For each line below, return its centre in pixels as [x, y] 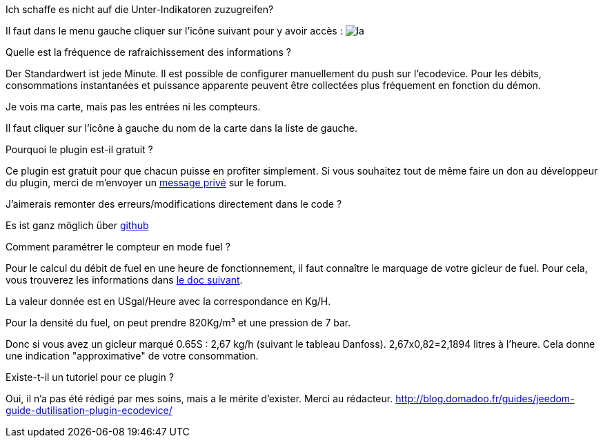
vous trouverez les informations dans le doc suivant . [124, 280]
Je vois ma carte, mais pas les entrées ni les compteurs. [133, 107]
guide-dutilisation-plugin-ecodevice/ [89, 410]
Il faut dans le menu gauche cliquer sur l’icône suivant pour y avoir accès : [174, 31]
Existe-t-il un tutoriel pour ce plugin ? [90, 377]
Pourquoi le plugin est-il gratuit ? [79, 149]
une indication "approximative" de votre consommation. [132, 356]
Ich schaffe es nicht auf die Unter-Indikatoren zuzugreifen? [140, 9]
